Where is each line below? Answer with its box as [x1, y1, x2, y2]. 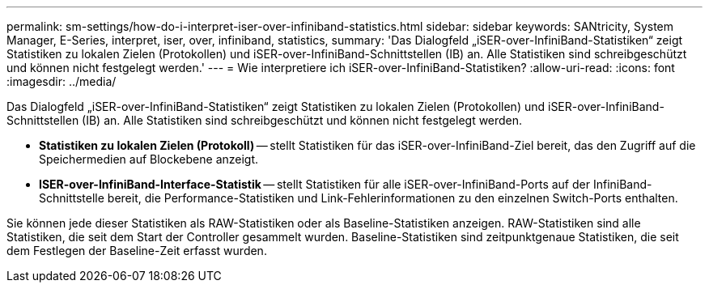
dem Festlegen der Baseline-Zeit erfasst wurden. [6, 244, 267, 257]
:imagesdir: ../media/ [6, 74, 117, 88]
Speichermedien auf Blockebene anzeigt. [39, 152, 259, 166]
